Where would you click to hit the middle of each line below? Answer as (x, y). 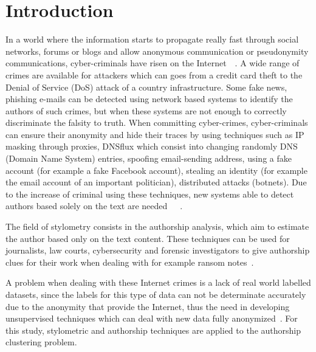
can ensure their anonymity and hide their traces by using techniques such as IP (155, 134)
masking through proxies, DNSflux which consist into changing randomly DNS (152, 146)
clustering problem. (41, 342)
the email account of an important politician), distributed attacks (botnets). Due (156, 182)
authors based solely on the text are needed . (94, 206)
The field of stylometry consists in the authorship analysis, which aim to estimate (157, 226)
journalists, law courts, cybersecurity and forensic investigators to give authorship (158, 250)
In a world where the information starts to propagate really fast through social (152, 39)
